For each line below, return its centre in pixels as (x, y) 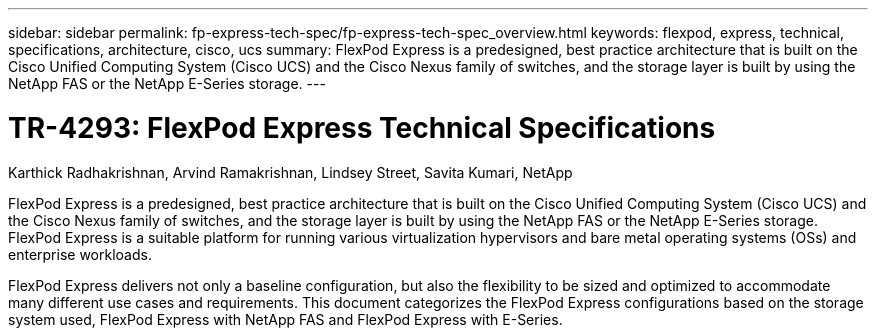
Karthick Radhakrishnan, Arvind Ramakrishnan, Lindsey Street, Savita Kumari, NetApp (290, 172)
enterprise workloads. (80, 254)
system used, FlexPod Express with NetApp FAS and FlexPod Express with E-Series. (285, 319)
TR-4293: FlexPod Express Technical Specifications (362, 127)
